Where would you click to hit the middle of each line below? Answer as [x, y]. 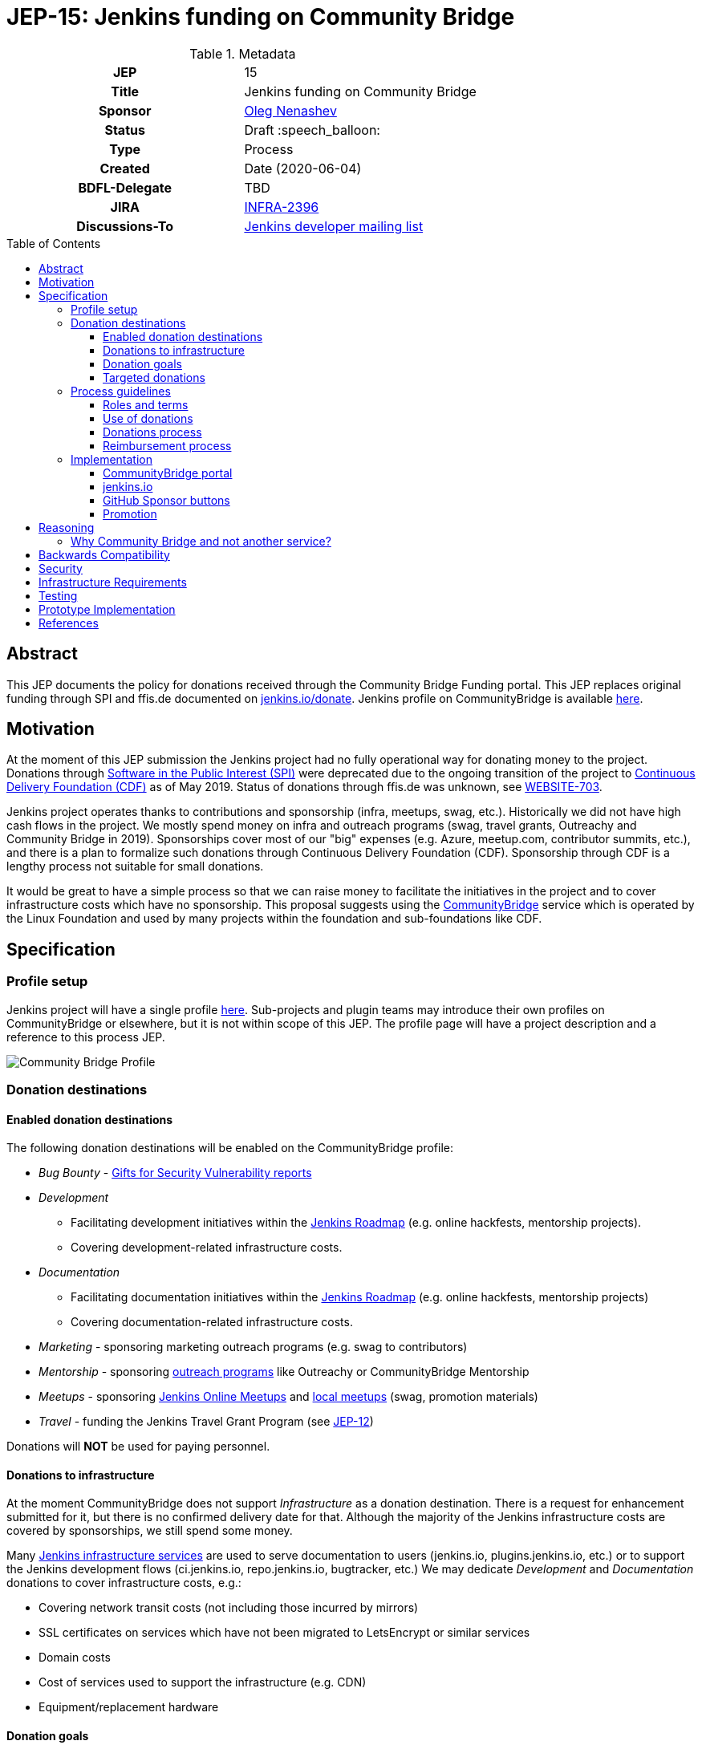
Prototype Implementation [107, 609]
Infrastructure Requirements [113, 582]
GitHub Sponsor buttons [166, 500]
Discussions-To [125, 226]
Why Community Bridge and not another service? [201, 541]
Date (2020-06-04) [303, 168]
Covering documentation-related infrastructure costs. [212, 1322]
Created [125, 168]
